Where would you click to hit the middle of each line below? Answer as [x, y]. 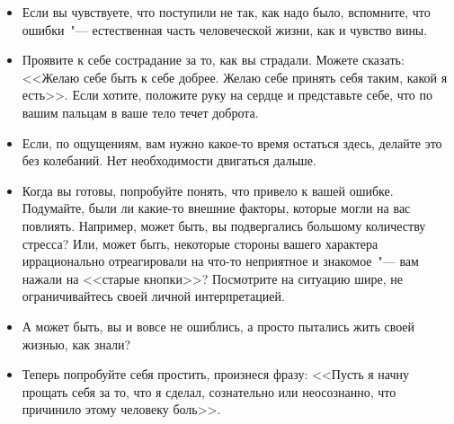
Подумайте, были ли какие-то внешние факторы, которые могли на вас [216, 208]
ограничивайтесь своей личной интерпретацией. [153, 296]
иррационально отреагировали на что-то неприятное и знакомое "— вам [220, 261]
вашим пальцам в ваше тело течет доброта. [140, 112]
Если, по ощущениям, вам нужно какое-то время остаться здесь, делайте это [232, 142]
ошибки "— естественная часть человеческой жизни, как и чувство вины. [225, 29]
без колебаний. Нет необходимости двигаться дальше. [169, 160]
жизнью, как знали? [76, 344]
